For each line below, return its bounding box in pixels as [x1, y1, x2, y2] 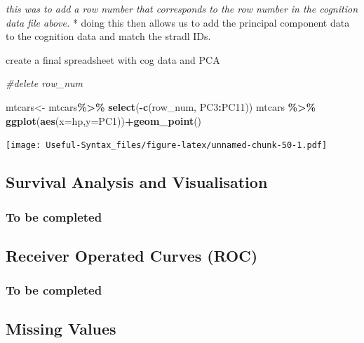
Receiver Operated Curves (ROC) [6, 244, 258, 266]
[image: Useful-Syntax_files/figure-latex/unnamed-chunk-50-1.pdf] [6, 140, 328, 151]
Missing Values [6, 318, 116, 339]
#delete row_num [6, 76, 83, 90]
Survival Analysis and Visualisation [6, 171, 268, 193]
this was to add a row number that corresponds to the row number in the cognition [6, 1, 358, 15]
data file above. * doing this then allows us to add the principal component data [6, 15, 350, 29]
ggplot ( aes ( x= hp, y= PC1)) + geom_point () [6, 113, 202, 128]
